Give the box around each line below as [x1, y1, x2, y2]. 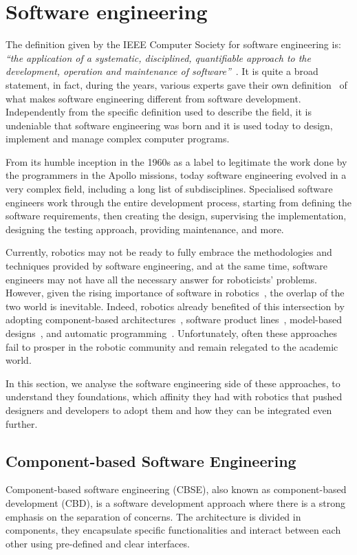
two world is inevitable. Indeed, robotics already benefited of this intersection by [6, 298, 345, 313]
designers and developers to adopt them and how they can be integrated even [6, 402, 332, 417]
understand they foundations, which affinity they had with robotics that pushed [6, 389, 343, 404]
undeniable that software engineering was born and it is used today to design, [6, 118, 333, 132]
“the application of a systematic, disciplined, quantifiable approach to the [6, 50, 311, 65]
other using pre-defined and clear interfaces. [6, 536, 190, 550]
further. [6, 416, 38, 431]
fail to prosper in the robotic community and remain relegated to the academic [6, 339, 338, 353]
